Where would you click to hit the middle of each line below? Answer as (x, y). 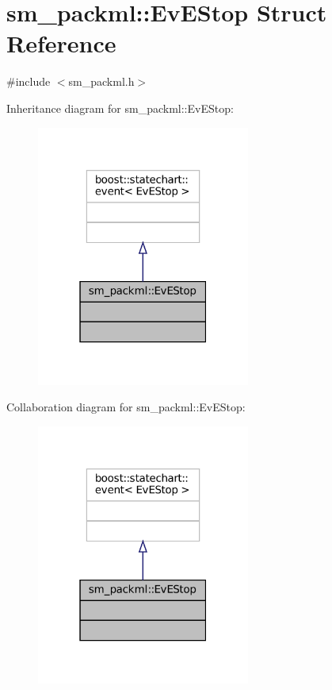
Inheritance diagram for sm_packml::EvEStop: (120, 108)
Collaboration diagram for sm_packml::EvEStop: (126, 407)
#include (29, 81)
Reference (61, 43)
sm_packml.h (101, 81)
